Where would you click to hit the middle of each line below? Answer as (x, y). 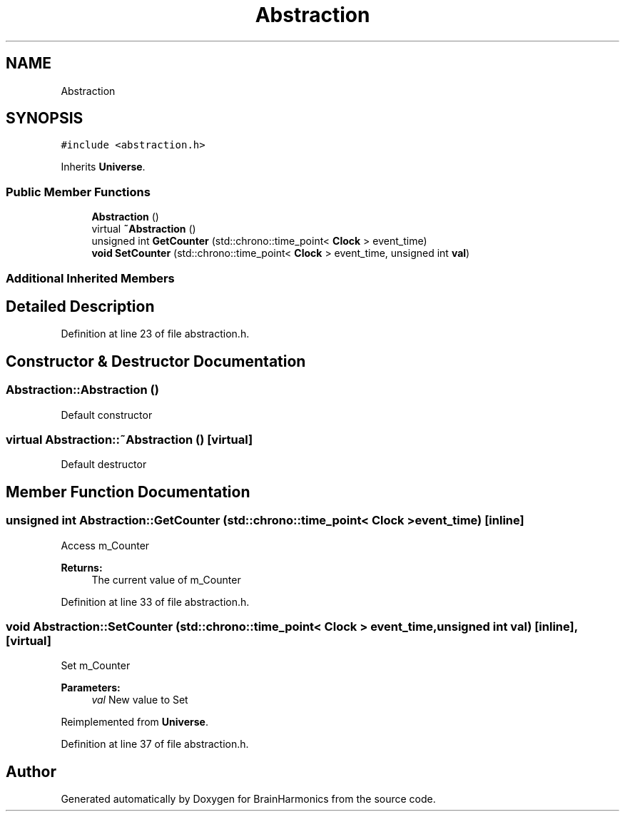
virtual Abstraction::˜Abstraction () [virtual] (129, 440)
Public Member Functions (78, 192)
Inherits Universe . (103, 167)
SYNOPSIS (45, 118)
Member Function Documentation (128, 492)
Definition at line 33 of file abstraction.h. (155, 602)
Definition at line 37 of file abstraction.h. (155, 744)
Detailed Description (80, 306)
